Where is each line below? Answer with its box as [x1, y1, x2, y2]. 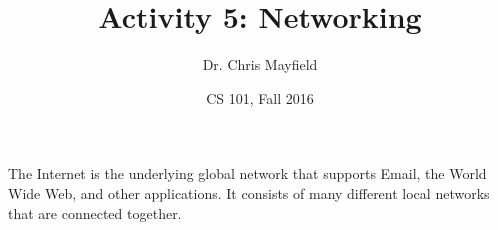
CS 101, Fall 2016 [206, 87, 314, 108]
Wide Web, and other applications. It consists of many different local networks [8, 182, 490, 203]
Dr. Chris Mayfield [202, 54, 318, 75]
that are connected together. [8, 202, 182, 223]
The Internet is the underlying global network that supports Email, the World [8, 163, 487, 184]
